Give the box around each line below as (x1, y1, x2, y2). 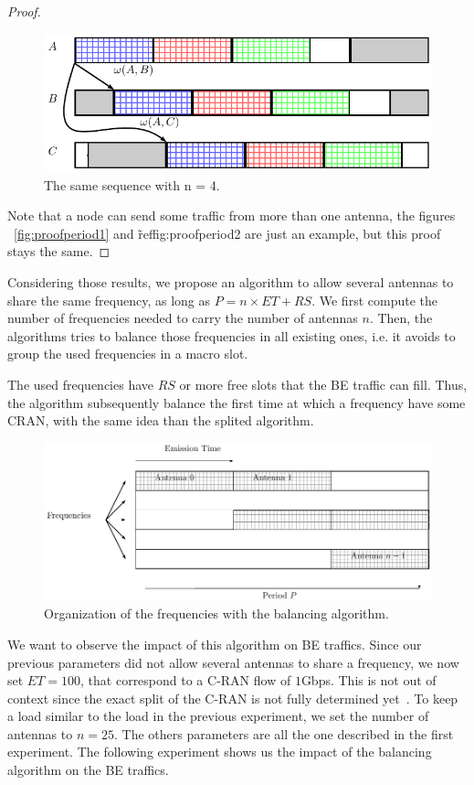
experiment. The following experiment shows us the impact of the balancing (7, 742, 432, 761)
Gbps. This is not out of (300, 671, 437, 690)
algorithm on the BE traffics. (7, 760, 169, 780)
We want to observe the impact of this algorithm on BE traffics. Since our (7, 634, 422, 653)
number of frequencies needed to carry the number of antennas (7, 308, 358, 328)
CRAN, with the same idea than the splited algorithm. (7, 411, 314, 430)
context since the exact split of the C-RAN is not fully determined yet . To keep (7, 688, 458, 707)
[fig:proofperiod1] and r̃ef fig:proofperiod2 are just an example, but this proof (14, 223, 441, 242)
